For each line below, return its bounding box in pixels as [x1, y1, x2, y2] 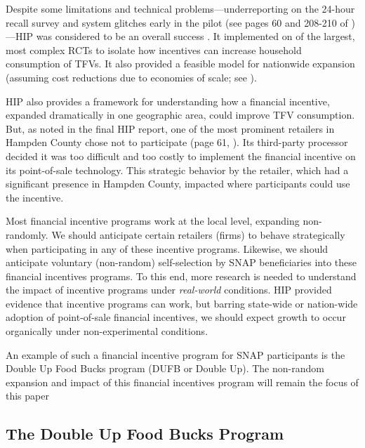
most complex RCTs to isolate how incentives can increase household [6, 42, 302, 57]
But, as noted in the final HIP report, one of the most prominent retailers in [6, 121, 335, 136]
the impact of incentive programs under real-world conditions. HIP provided [6, 282, 332, 297]
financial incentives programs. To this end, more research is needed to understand [6, 268, 357, 283]
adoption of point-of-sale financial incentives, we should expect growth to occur [6, 310, 346, 324]
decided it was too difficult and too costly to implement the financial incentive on [6, 148, 356, 163]
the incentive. [6, 190, 64, 204]
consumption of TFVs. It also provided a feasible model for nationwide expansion [6, 56, 355, 71]
